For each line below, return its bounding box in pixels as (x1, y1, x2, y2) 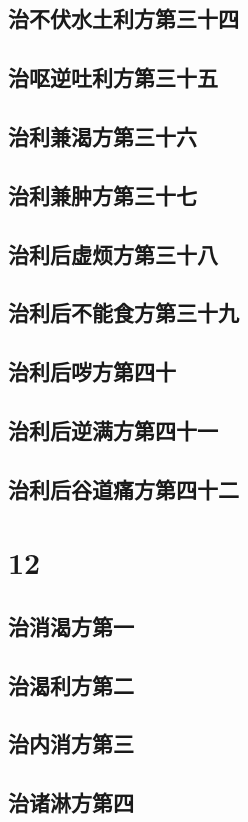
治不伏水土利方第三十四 (8, 3, 239, 34)
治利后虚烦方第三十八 (8, 238, 218, 269)
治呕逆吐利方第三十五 (8, 62, 218, 93)
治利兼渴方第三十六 (8, 120, 197, 151)
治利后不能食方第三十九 (8, 297, 239, 328)
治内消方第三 (8, 728, 134, 759)
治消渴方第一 (8, 610, 134, 641)
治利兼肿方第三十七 (8, 179, 197, 210)
